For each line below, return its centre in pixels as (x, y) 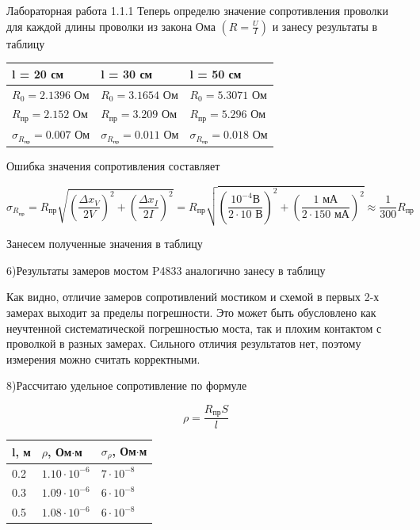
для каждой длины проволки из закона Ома (111, 26)
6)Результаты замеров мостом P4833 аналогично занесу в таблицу (166, 270)
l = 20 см (38, 73)
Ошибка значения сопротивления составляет (113, 166)
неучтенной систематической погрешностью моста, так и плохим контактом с (194, 328)
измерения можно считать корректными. (103, 358)
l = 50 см (216, 73)
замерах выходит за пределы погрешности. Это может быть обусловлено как (191, 312)
